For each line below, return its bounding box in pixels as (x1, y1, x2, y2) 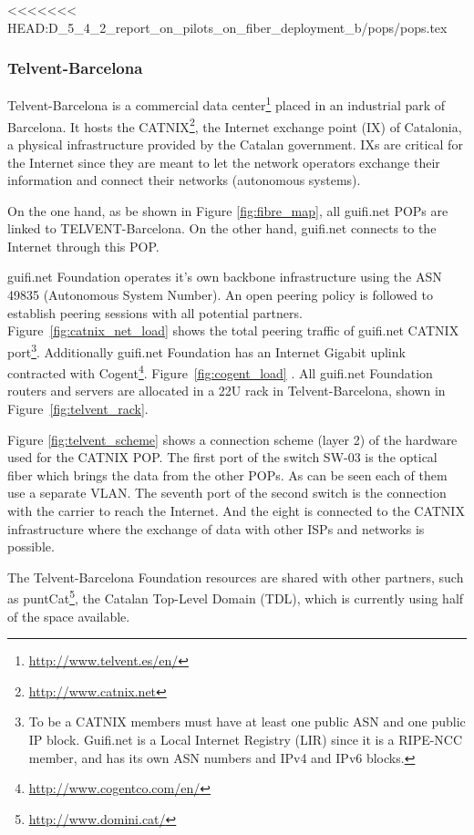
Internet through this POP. (7, 236, 160, 255)
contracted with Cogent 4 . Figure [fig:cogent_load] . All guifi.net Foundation (7, 361, 433, 382)
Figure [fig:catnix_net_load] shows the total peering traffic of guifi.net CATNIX (7, 321, 459, 340)
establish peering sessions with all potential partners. (7, 303, 303, 322)
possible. (7, 537, 55, 556)
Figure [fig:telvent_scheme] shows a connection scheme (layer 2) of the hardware (7, 429, 458, 448)
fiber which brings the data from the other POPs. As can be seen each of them (7, 465, 448, 484)
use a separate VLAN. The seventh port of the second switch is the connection (7, 483, 447, 502)
